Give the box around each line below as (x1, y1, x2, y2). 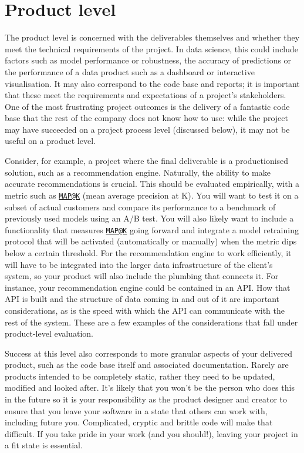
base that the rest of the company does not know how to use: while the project (5, 112, 288, 124)
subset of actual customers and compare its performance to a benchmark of (5, 200, 276, 213)
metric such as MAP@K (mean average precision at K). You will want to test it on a (5, 189, 299, 201)
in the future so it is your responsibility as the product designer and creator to (5, 393, 288, 405)
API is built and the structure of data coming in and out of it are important (5, 293, 279, 305)
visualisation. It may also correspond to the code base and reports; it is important (5, 77, 300, 89)
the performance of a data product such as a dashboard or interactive (5, 65, 255, 78)
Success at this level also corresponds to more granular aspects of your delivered (5, 347, 293, 359)
